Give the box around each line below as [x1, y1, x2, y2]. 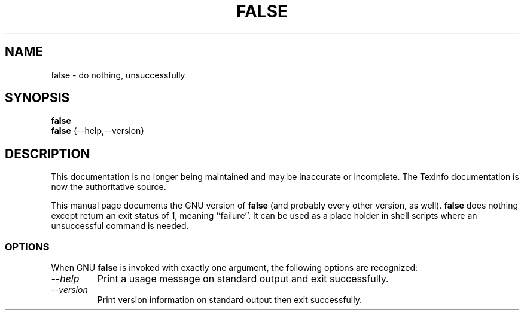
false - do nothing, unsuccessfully [51, 69, 185, 80]
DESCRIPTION [5, 146, 90, 161]
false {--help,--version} [51, 126, 145, 136]
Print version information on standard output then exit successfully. [97, 295, 362, 305]
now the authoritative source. [51, 182, 166, 192]
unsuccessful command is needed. [51, 221, 189, 231]
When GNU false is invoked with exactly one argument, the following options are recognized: [51, 262, 418, 273]
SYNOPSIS [5, 90, 70, 106]
